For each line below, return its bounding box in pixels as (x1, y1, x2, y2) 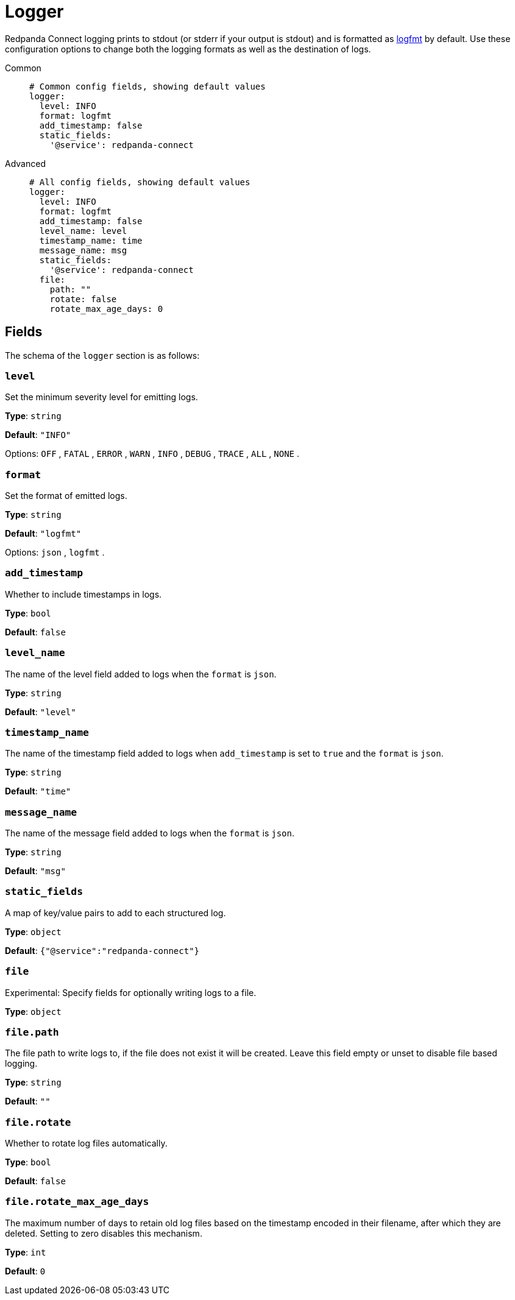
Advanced (5, 158, 46, 169)
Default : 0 (5, 1265, 46, 1276)
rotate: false (49, 294, 117, 304)
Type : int (5, 1246, 46, 1257)
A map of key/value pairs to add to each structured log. (5, 907, 226, 918)
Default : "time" (5, 786, 71, 797)
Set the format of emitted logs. (5, 490, 127, 501)
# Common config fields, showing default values (29, 81, 266, 91)
